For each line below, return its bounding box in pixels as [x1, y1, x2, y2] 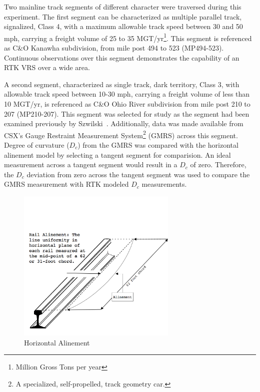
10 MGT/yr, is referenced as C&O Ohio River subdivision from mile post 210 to [4, 99, 250, 109]
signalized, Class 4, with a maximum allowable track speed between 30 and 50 [4, 21, 243, 32]
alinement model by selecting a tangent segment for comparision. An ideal [4, 149, 231, 160]
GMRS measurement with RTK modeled [4, 179, 129, 189]
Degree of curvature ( [4, 140, 69, 150]
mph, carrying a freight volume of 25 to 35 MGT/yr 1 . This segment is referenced [4, 31, 252, 43]
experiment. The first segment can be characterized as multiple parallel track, [4, 11, 242, 22]
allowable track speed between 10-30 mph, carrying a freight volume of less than [4, 89, 250, 99]
